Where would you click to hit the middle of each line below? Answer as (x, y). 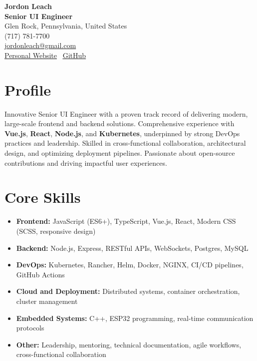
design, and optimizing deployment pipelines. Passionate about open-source (120, 153)
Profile (28, 89)
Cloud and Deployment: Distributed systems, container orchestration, (128, 291)
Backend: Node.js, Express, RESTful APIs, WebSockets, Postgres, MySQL (132, 248)
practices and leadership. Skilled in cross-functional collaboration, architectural (125, 143)
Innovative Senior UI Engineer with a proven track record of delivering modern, (126, 113)
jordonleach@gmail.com (40, 45)
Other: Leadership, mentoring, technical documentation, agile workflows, (129, 344)
